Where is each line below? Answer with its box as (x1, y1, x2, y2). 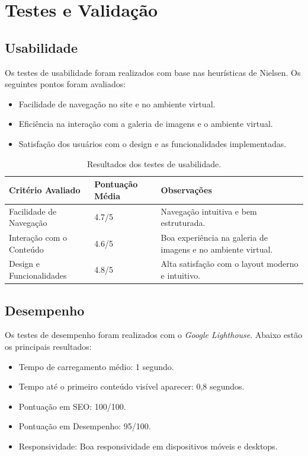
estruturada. (161, 216, 206, 229)
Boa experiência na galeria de (161, 231, 268, 244)
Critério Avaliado (9, 183, 81, 196)
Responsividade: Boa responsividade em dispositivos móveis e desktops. (18, 439, 278, 452)
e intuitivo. (161, 269, 201, 282)
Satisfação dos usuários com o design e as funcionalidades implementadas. (18, 137, 287, 149)
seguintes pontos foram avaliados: (5, 78, 126, 90)
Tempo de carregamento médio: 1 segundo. (18, 360, 174, 372)
